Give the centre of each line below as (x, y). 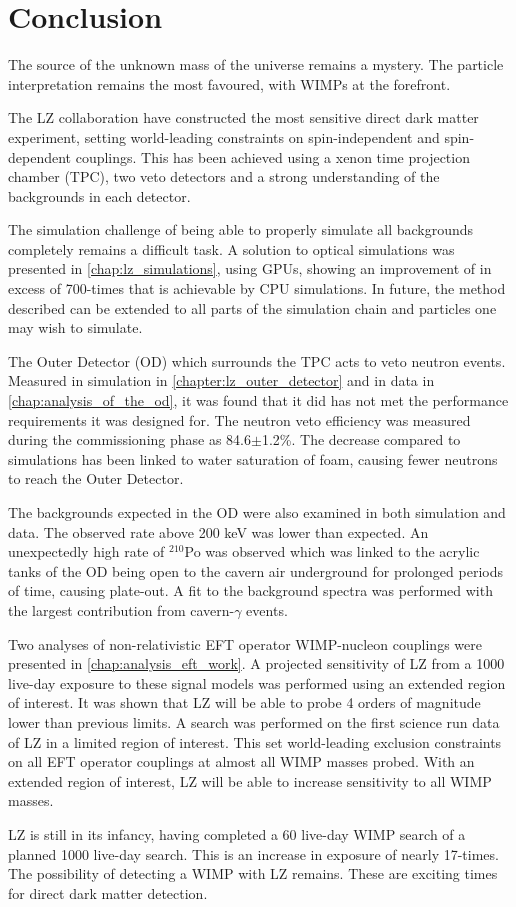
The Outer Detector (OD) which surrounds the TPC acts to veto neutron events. (257, 360)
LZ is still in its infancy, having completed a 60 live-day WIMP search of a (237, 833)
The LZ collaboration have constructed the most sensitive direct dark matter (243, 117)
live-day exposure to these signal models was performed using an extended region (257, 682)
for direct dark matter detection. (108, 892)
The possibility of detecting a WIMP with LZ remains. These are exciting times (253, 873)
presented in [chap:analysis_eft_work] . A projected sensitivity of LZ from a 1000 (256, 663)
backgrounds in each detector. (99, 195)
